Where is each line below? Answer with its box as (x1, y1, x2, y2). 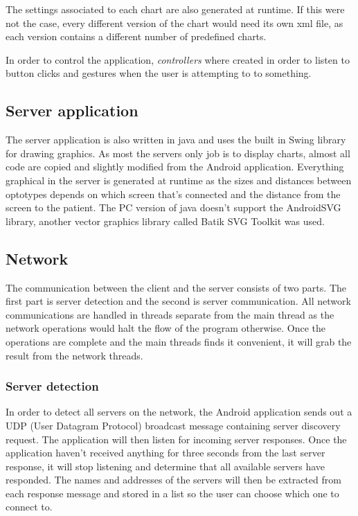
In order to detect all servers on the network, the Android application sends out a (6, 404, 352, 419)
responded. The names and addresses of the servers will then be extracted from (6, 472, 341, 487)
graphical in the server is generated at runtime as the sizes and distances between (6, 172, 352, 187)
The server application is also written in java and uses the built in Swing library (6, 132, 346, 147)
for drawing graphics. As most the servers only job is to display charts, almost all (6, 145, 350, 160)
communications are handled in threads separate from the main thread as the (6, 307, 334, 321)
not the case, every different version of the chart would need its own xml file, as (6, 15, 343, 30)
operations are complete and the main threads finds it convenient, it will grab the (6, 334, 352, 348)
